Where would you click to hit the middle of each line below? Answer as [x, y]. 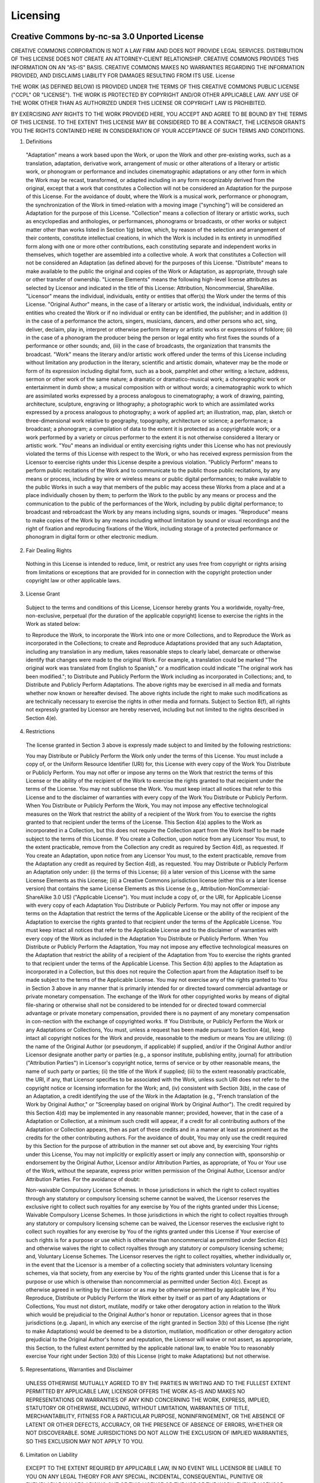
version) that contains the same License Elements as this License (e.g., [112, 889]
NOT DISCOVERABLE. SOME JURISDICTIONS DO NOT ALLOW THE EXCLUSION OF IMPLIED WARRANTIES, [157, 1433]
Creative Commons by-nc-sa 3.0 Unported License [107, 36]
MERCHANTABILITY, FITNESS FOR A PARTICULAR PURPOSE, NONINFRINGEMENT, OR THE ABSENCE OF [156, 1416]
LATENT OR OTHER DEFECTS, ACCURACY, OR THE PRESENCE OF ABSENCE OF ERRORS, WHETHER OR [154, 1424]
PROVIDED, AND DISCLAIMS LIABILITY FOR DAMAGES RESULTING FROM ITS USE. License [123, 76]
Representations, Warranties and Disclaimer [79, 1370]
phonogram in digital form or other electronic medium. [92, 537]
